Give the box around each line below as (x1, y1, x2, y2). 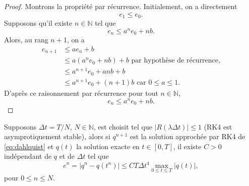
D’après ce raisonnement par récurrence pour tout (4, 87, 158, 98)
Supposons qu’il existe (4, 18, 73, 28)
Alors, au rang (4, 34, 48, 45)
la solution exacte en (76, 141, 140, 151)
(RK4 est (204, 121, 232, 132)
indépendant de (4, 151, 52, 161)
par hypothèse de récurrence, (131, 57, 220, 65)
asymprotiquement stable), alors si (4, 131, 110, 142)
